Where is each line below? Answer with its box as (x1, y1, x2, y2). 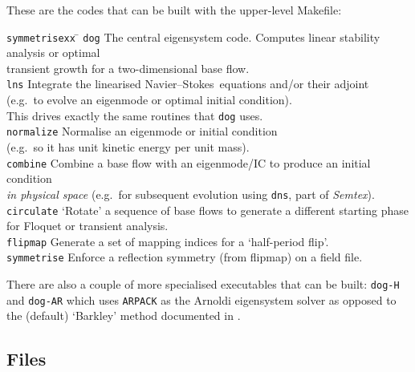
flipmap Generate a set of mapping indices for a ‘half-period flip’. (6, 232, 329, 249)
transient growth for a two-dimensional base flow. (6, 59, 250, 76)
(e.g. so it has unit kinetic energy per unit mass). (6, 139, 250, 155)
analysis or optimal (6, 44, 100, 61)
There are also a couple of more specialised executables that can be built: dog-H (6, 276, 400, 293)
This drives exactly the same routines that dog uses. (6, 107, 263, 123)
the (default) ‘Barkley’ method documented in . (6, 307, 241, 324)
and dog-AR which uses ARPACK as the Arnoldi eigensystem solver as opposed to (6, 291, 397, 308)
